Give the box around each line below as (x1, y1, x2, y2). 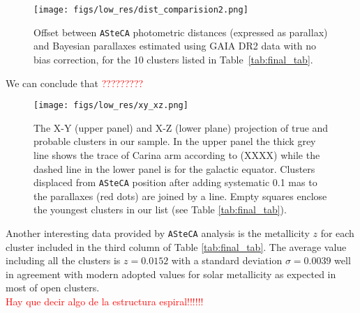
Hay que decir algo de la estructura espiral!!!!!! (6, 294, 204, 308)
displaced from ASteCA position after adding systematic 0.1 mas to (33, 175, 317, 190)
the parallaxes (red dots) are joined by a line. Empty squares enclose (33, 188, 327, 203)
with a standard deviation (171, 253, 283, 268)
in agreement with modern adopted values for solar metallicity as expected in (6, 266, 336, 281)
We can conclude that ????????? (6, 75, 144, 90)
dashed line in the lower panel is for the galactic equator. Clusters (33, 161, 315, 176)
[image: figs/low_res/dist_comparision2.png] (33, 5, 248, 15)
